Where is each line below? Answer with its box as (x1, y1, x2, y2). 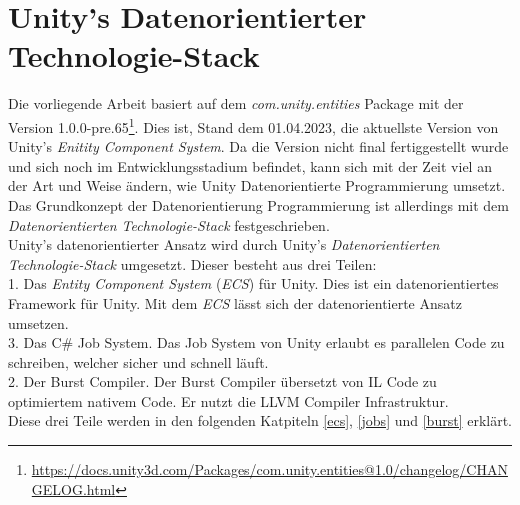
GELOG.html (31, 478, 116, 499)
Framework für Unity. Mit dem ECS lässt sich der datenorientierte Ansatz (8, 292, 462, 313)
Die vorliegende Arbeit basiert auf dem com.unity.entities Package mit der (8, 93, 464, 114)
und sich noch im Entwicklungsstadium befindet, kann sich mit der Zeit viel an (8, 155, 492, 176)
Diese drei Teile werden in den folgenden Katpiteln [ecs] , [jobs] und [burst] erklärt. (8, 410, 513, 431)
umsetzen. (8, 312, 69, 333)
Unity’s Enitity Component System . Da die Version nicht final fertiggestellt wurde (8, 136, 509, 157)
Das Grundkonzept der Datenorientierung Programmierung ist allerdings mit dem (8, 194, 509, 215)
